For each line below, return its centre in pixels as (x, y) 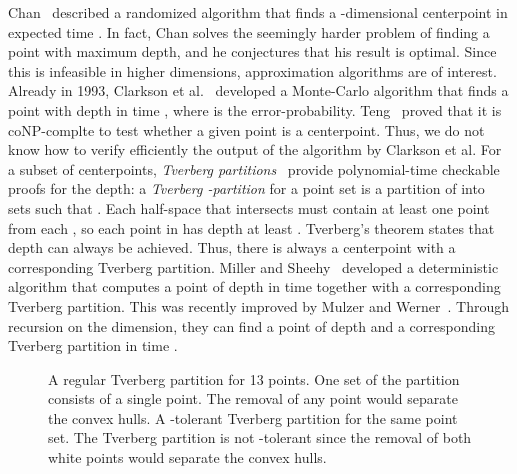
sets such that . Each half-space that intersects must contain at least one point (249, 207)
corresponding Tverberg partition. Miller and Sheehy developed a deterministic (253, 266)
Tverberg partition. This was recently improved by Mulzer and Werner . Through (259, 305)
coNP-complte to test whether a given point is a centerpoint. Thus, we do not (246, 129)
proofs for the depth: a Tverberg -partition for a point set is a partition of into (246, 188)
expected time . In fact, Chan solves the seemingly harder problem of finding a (249, 31)
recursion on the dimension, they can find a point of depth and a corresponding (251, 325)
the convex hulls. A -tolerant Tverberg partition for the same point (253, 417)
